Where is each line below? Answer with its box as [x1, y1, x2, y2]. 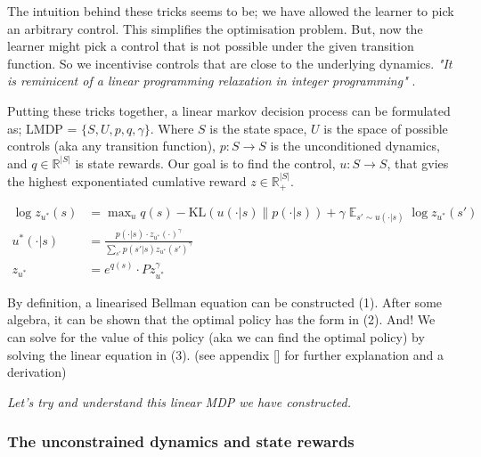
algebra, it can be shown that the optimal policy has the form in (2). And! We [7, 310, 436, 329]
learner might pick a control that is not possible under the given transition [7, 37, 414, 55]
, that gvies [387, 153, 449, 172]
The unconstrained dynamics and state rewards [7, 430, 355, 453]
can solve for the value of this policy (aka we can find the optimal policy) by [7, 327, 425, 346]
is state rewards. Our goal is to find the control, [75, 153, 336, 172]
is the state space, [209, 118, 307, 137]
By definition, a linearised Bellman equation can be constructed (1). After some [7, 292, 443, 311]
